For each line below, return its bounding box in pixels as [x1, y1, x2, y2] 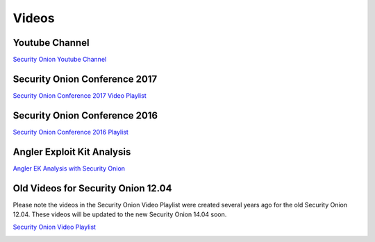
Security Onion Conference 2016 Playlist [12, 128, 128, 136]
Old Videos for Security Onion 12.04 [12, 182, 172, 194]
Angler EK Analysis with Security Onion [12, 164, 125, 173]
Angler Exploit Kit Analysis [12, 146, 131, 157]
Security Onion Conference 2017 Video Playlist [12, 91, 147, 100]
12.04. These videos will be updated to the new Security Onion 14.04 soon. [12, 210, 227, 218]
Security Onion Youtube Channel [12, 55, 107, 64]
